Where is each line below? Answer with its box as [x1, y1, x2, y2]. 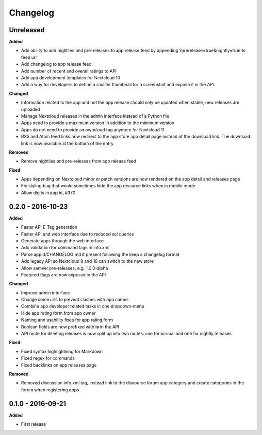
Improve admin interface [21, 290, 70, 295]
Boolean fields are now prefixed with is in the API [21, 324, 120, 329]
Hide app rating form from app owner [21, 310, 96, 316]
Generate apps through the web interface [21, 237, 104, 243]
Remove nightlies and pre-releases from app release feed [21, 158, 136, 164]
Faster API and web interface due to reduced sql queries [21, 231, 134, 237]
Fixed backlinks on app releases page [21, 362, 97, 368]
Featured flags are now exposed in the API [21, 272, 106, 277]
